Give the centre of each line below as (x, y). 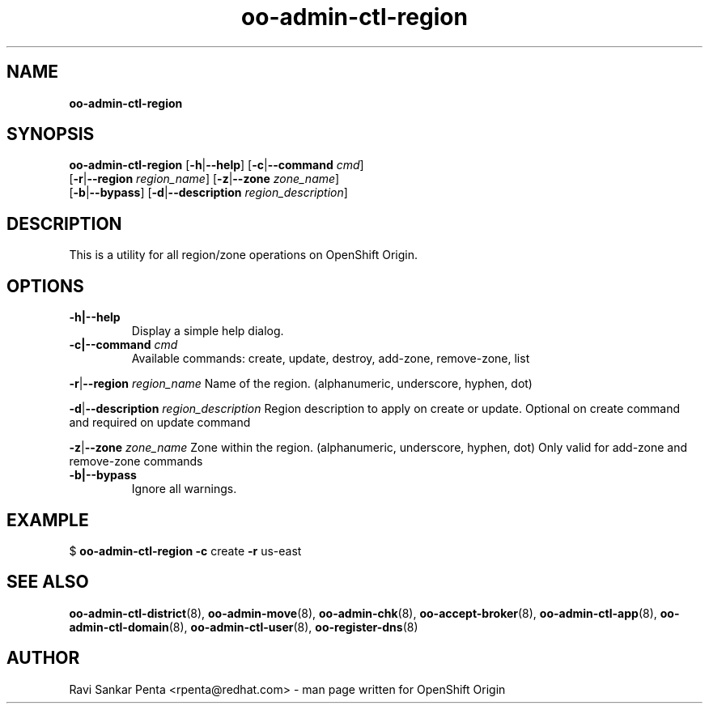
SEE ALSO (48, 582)
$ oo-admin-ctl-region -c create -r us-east (185, 551)
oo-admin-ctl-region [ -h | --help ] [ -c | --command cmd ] (217, 165)
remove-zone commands (136, 461)
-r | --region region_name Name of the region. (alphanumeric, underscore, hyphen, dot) (301, 384)
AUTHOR (43, 658)
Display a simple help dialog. (208, 331)
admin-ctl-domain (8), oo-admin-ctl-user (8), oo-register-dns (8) (244, 627)
